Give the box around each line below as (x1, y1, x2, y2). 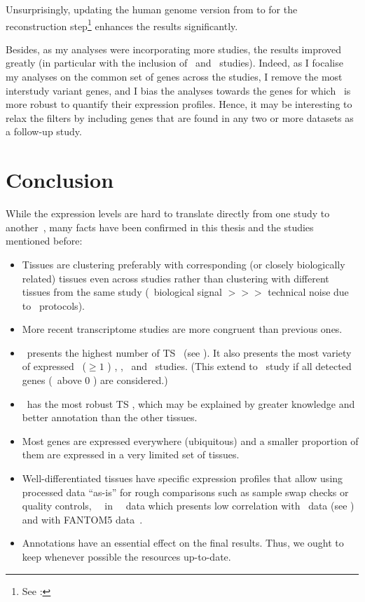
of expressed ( (22, 359, 86, 374)
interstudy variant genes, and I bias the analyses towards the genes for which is (6, 83, 351, 97)
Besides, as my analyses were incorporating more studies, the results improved (6, 41, 342, 56)
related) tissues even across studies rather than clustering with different (22, 271, 329, 285)
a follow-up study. (6, 124, 82, 139)
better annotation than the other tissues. (22, 410, 198, 425)
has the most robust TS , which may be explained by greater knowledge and (27, 396, 355, 411)
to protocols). (22, 298, 85, 313)
